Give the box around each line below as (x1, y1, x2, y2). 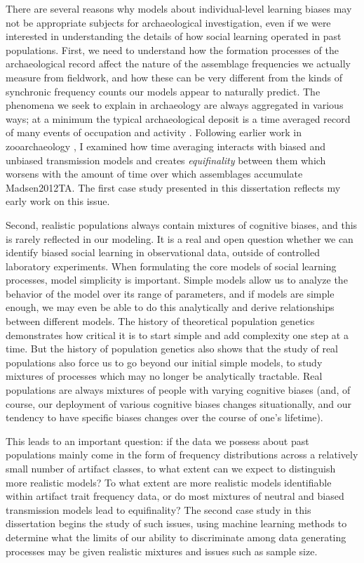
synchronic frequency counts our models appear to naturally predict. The (6, 84, 321, 98)
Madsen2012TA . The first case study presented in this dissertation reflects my (6, 180, 341, 194)
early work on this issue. (6, 194, 110, 208)
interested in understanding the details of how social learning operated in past (6, 29, 342, 44)
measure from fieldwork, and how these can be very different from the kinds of (6, 69, 342, 84)
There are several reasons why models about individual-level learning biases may (6, 1, 352, 15)
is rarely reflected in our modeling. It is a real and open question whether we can (6, 231, 353, 246)
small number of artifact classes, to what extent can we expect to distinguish (6, 461, 336, 475)
